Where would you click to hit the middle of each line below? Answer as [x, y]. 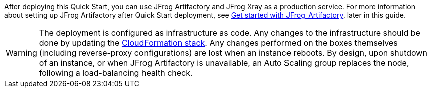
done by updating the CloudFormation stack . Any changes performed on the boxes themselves [218, 43]
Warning [21, 53]
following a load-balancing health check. [116, 73]
